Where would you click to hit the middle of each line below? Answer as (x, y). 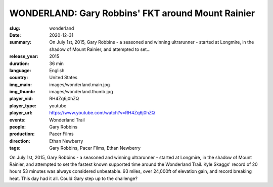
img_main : (21, 84)
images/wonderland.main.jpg (80, 84)
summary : (20, 42)
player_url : (21, 113)
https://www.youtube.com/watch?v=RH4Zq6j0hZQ (102, 113)
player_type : (23, 105)
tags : (15, 148)
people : (18, 127)
